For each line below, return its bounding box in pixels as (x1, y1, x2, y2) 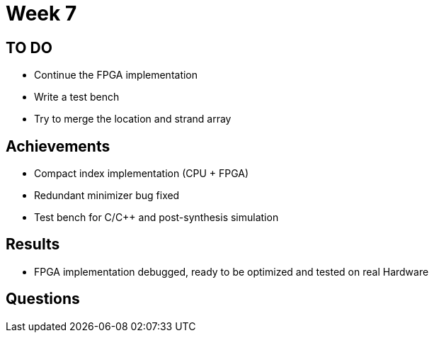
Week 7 (6, 1, 77, 26)
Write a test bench (34, 91, 120, 103)
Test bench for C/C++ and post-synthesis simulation (34, 211, 279, 224)
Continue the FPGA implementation (34, 69, 198, 81)
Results (6, 235, 60, 254)
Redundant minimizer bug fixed (34, 189, 180, 202)
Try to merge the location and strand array (34, 113, 232, 125)
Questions (6, 290, 80, 308)
